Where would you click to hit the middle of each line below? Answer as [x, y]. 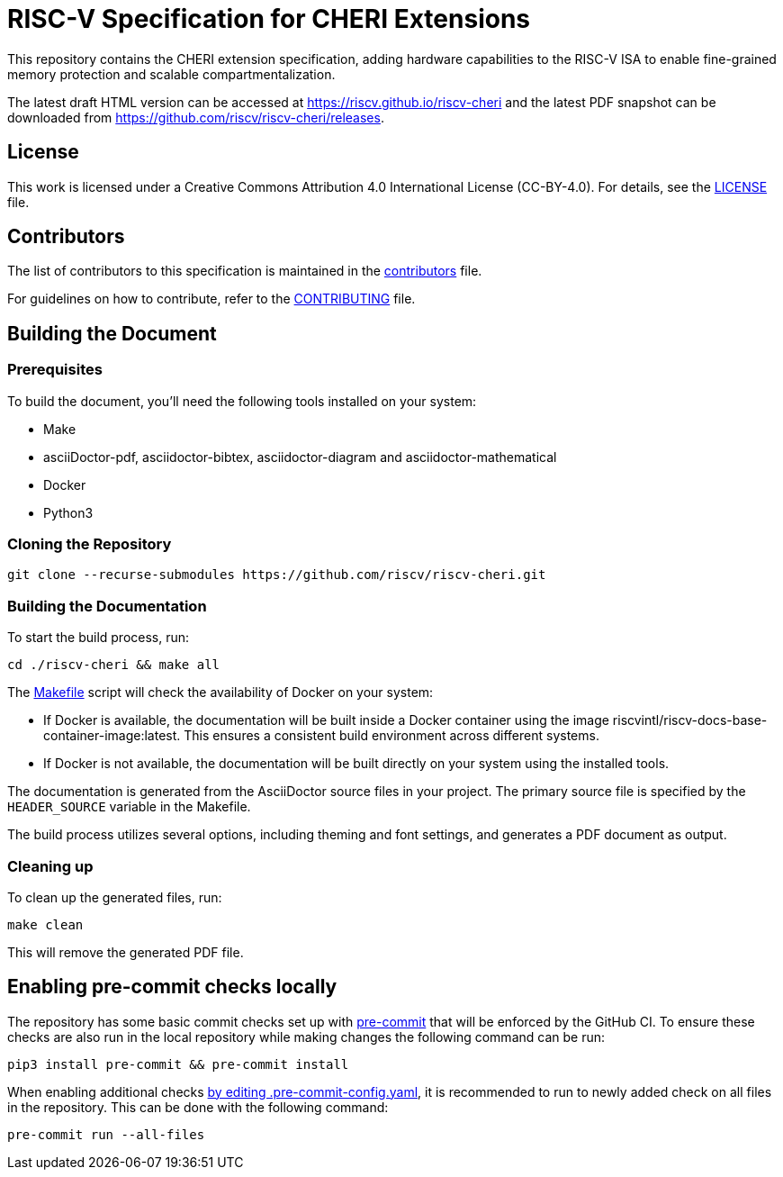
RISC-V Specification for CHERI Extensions [269, 19]
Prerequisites [55, 370]
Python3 [68, 512]
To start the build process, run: [99, 638]
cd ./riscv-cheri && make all [114, 665]
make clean [45, 924]
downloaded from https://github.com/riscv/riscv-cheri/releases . [196, 117]
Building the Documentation [107, 606]
